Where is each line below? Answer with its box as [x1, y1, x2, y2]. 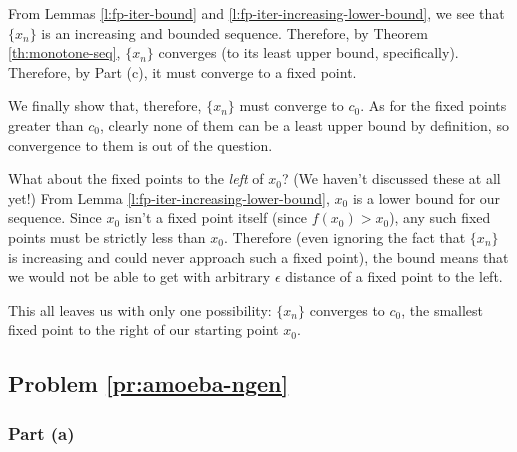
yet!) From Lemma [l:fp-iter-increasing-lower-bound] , [8, 187, 330, 208]
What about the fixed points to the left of [8, 168, 264, 189]
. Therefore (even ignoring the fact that [223, 226, 466, 247]
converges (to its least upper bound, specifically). [158, 42, 459, 63]
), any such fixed [389, 207, 491, 228]
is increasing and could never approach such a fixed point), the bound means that [8, 246, 509, 267]
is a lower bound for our [352, 187, 501, 208]
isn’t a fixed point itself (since [124, 207, 308, 228]
